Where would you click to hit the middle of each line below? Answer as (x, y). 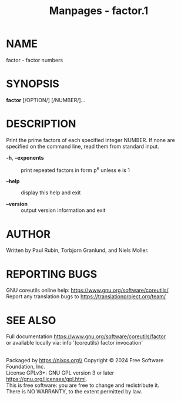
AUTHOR (29, 234)
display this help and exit (51, 193)
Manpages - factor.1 (99, 11)
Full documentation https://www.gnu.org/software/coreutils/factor (86, 336)
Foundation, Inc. (26, 367)
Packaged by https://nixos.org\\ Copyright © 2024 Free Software (85, 360)
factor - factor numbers (35, 60)
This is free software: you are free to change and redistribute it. (83, 385)
